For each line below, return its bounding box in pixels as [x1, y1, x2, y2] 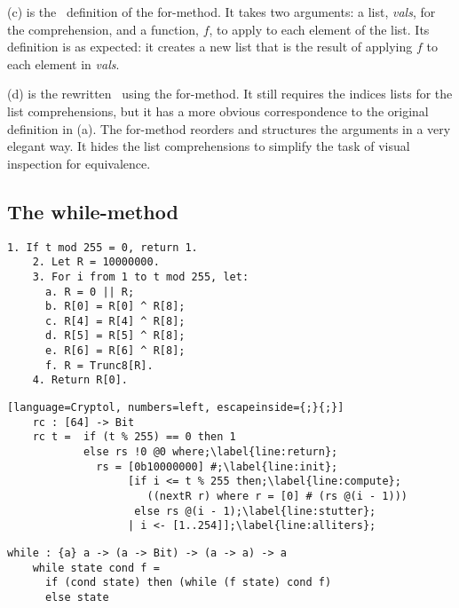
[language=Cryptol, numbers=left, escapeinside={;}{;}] [7, 401, 344, 415]
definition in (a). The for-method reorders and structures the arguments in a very [7, 119, 451, 138]
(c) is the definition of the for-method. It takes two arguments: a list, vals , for [7, 3, 436, 20]
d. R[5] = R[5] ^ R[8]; [44, 329, 186, 343]
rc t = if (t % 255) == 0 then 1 [32, 430, 236, 444]
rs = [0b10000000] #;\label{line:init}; [96, 460, 338, 473]
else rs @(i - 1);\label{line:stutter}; [134, 504, 376, 517]
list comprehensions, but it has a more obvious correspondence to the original [7, 101, 429, 120]
